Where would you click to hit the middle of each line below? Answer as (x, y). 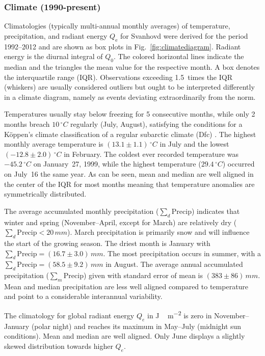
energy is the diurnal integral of (54, 56)
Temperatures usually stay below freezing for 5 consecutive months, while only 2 (130, 114)
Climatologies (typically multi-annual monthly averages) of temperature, (117, 26)
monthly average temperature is (54, 144)
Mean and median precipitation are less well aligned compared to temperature (126, 286)
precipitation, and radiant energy (56, 35)
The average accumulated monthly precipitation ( (82, 211)
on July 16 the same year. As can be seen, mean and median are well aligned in (129, 173)
